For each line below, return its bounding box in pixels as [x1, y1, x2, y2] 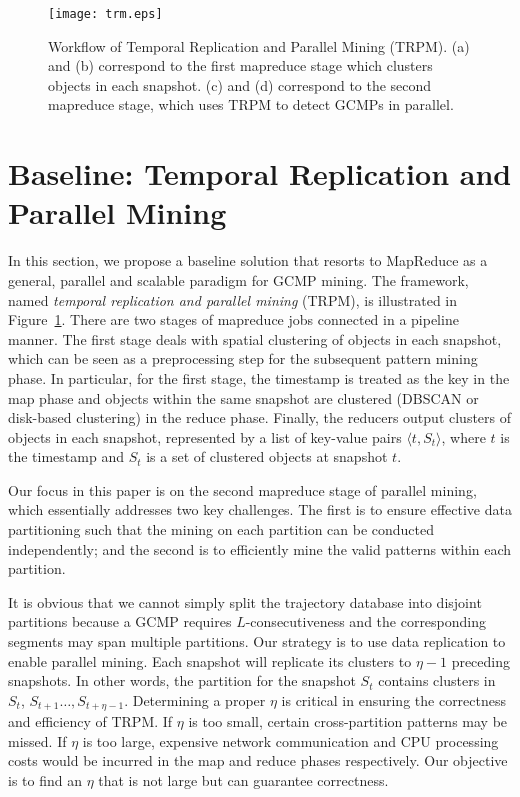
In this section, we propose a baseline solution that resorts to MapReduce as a [8, 250, 488, 271]
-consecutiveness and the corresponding [245, 611, 487, 632]
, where [441, 426, 486, 447]
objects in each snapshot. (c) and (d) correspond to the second [48, 74, 432, 95]
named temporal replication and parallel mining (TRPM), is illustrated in [8, 289, 458, 310]
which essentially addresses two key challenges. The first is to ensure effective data [8, 499, 512, 520]
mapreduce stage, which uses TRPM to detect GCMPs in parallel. [48, 94, 454, 115]
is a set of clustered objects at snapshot [146, 446, 388, 467]
